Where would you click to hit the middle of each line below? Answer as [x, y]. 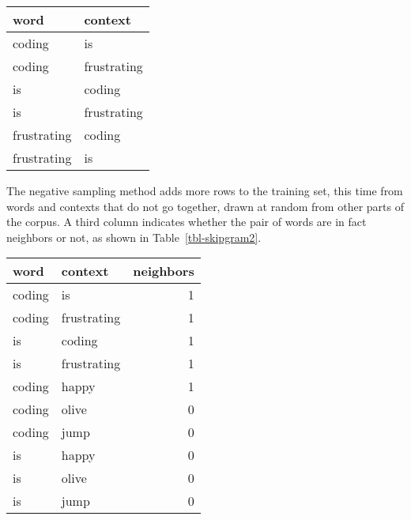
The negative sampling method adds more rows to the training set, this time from [205, 190]
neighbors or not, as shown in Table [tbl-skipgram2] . [134, 237]
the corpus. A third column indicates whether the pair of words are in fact [187, 222]
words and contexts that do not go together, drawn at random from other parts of [205, 206]
